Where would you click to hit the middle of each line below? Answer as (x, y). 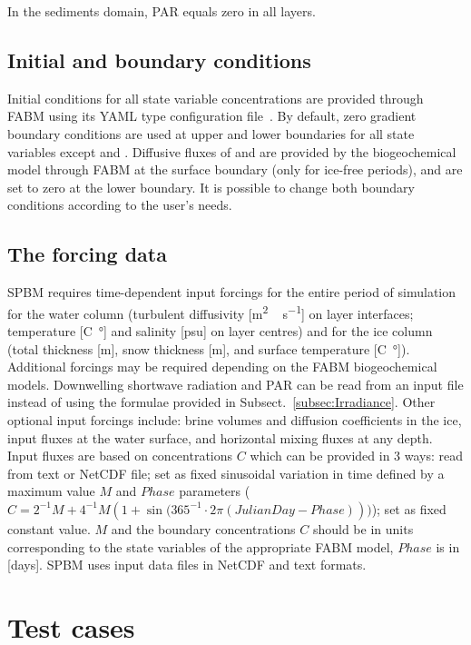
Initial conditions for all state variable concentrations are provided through (216, 98)
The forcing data (87, 254)
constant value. (49, 528)
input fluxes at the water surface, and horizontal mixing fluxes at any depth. (220, 437)
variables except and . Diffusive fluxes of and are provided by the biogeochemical (232, 151)
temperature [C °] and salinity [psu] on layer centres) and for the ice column (220, 331)
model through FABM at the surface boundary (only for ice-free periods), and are (235, 169)
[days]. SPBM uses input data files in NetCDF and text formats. (187, 565)
